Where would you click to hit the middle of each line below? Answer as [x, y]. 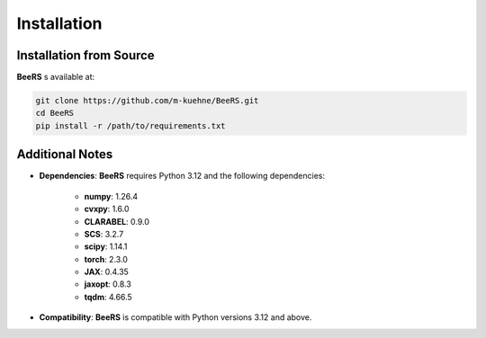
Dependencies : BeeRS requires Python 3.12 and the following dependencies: [182, 176]
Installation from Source [85, 55]
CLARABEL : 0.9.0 [117, 221]
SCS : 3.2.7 [104, 234]
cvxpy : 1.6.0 [107, 209]
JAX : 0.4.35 [107, 272]
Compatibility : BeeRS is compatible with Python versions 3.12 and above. [175, 317]
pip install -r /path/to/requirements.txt [130, 125]
